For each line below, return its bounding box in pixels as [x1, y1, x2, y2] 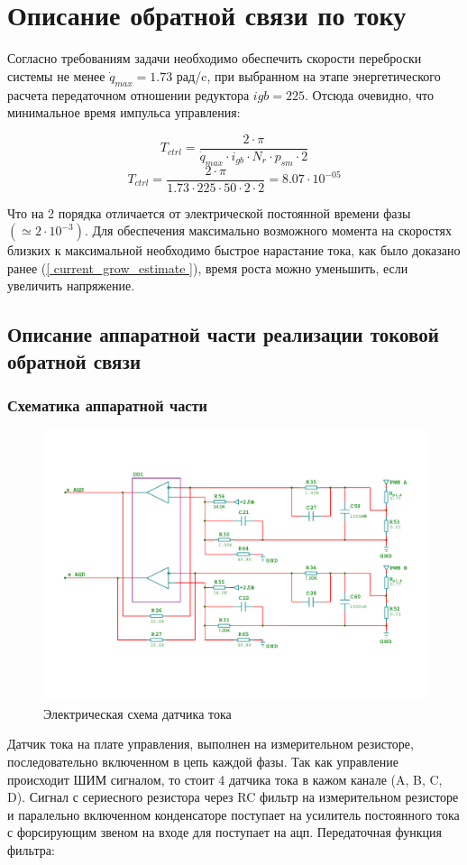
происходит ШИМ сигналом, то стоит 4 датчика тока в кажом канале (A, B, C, [7, 769, 443, 788]
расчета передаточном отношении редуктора [7, 85, 250, 104]
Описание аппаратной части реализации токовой [7, 320, 439, 348]
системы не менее [7, 66, 105, 85]
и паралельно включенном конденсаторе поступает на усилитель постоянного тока [7, 805, 460, 824]
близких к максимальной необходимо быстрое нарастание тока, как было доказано [7, 241, 461, 260]
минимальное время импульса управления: [7, 103, 241, 122]
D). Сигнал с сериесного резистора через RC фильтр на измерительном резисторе [7, 787, 459, 806]
